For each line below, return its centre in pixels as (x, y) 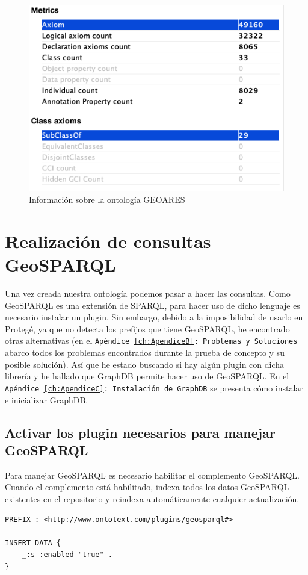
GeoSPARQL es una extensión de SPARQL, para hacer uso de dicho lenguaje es (152, 305)
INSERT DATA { (33, 543)
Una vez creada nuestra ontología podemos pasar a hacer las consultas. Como (148, 294)
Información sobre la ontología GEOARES (107, 200)
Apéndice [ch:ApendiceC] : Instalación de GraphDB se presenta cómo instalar (154, 387)
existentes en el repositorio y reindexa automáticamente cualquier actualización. (152, 498)
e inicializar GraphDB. (47, 399)
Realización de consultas (108, 241)
